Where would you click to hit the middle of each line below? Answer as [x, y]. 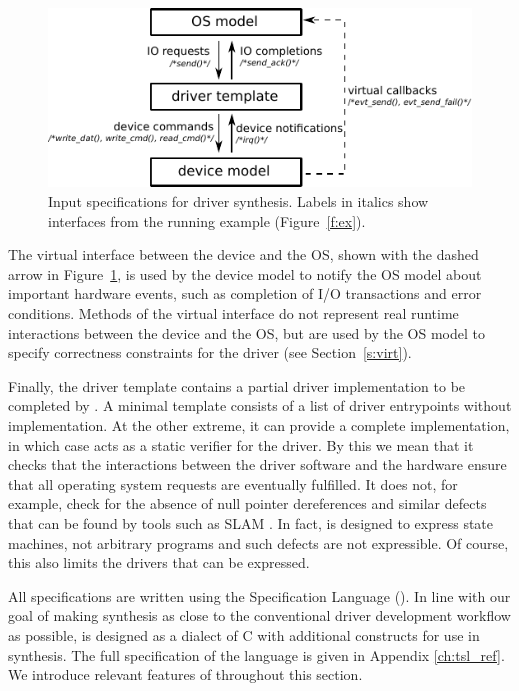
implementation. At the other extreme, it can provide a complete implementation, [259, 425]
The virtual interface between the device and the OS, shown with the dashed [243, 254]
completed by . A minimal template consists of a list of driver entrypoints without [260, 405]
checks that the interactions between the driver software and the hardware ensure [257, 464]
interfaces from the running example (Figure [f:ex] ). [207, 220]
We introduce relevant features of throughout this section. [185, 674]
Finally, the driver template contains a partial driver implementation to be [237, 385]
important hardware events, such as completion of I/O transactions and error [245, 293]
